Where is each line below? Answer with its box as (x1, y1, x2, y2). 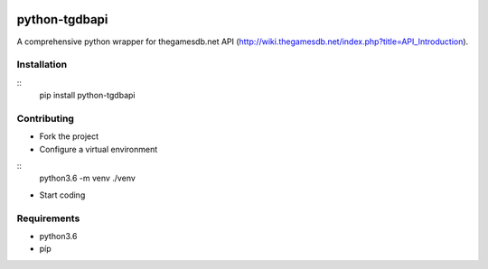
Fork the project (39, 131, 99, 142)
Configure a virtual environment (39, 144, 158, 154)
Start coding (39, 190, 86, 200)
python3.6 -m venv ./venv (39, 172, 136, 184)
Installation (16, 59, 68, 71)
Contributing (16, 112, 74, 125)
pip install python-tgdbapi (39, 90, 136, 101)
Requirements (16, 212, 80, 225)
